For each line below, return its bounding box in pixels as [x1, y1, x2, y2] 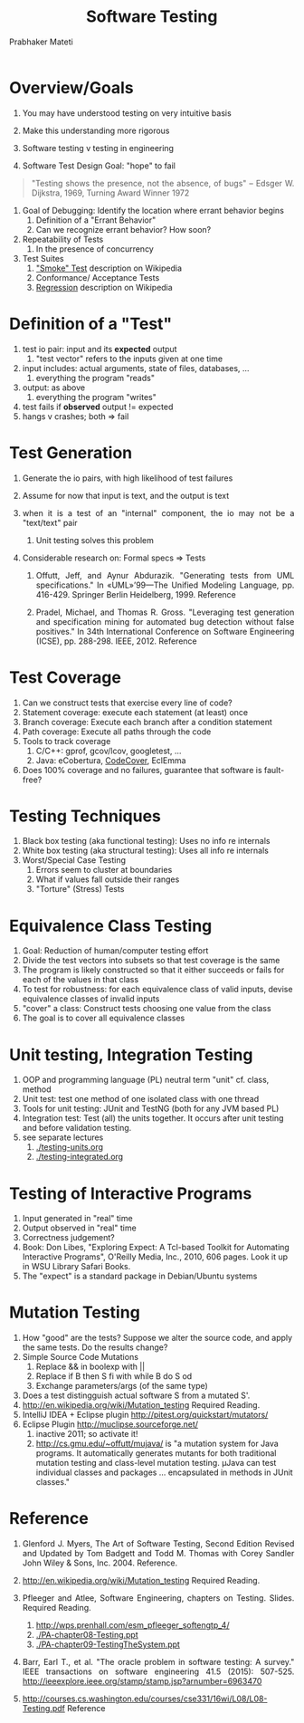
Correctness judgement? [22, 1232, 116, 1243]
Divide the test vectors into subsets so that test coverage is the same [22, 955, 280, 966]
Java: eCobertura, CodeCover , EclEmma [35, 754, 186, 766]
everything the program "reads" [35, 372, 155, 383]
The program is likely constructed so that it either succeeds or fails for [22, 964, 285, 975]
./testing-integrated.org [35, 1152, 124, 1163]
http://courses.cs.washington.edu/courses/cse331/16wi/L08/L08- [22, 1693, 268, 1704]
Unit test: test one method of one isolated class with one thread [22, 1094, 260, 1105]
